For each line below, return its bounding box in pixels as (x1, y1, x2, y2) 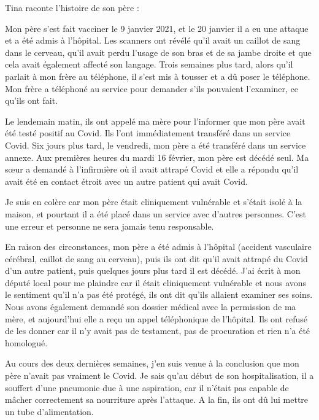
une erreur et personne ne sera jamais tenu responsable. (5, 219, 214, 232)
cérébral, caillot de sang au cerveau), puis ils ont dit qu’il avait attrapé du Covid (5, 252, 308, 265)
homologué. (5, 336, 48, 349)
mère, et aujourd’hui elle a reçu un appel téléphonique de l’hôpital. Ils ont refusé (5, 312, 308, 325)
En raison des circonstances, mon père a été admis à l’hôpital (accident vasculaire (5, 240, 312, 253)
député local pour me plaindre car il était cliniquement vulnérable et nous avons (5, 276, 307, 289)
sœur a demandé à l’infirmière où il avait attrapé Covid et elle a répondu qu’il (5, 163, 299, 176)
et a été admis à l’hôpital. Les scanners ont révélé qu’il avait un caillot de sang (5, 34, 301, 47)
